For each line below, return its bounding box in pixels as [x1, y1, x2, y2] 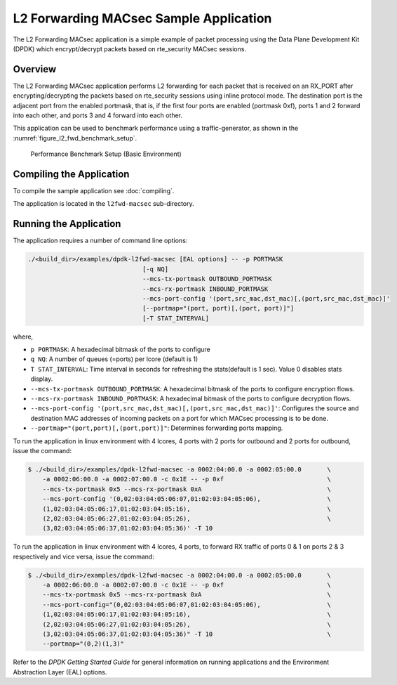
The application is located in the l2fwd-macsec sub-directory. [13, 200, 194, 208]
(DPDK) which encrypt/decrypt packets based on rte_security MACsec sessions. [13, 44, 247, 53]
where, [13, 332, 34, 341]
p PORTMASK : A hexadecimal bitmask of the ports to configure [30, 345, 210, 354]
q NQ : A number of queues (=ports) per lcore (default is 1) [30, 355, 198, 363]
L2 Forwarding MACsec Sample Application [13, 11, 272, 26]
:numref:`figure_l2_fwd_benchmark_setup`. [13, 133, 137, 142]
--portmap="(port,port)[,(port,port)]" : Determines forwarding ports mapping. [30, 424, 283, 432]
